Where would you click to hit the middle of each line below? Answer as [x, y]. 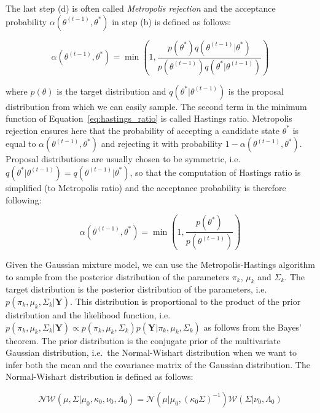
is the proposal [256, 91]
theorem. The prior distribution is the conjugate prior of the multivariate [143, 340]
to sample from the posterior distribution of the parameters [118, 276]
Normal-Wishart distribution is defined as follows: [100, 376]
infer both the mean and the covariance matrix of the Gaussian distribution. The [158, 364]
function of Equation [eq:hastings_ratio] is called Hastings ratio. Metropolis [149, 118]
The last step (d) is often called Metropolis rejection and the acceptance [141, 8]
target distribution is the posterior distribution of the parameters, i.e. [136, 289]
